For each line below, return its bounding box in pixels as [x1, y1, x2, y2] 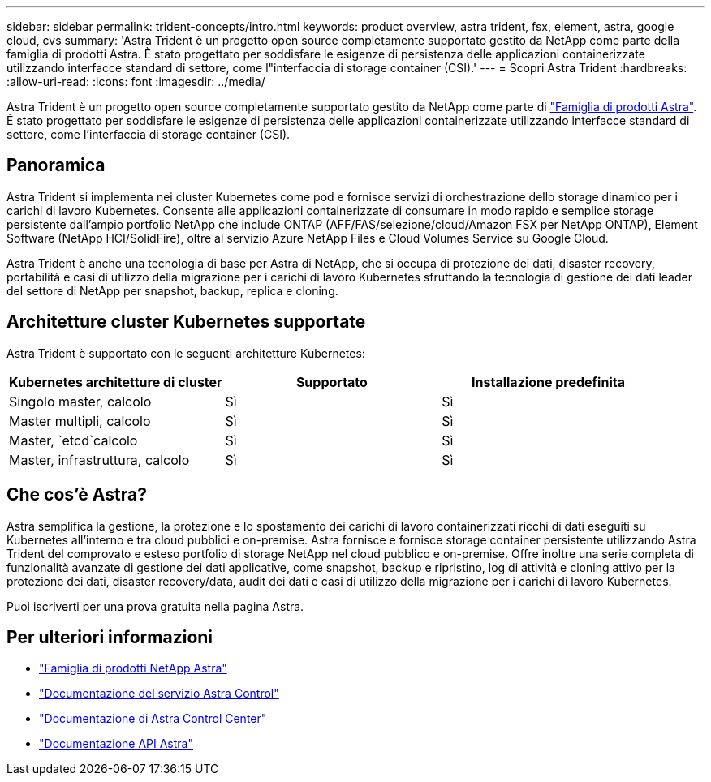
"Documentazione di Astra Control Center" [39, 711, 267, 726]
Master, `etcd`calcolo [9, 432, 138, 449]
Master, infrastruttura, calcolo [9, 451, 190, 468]
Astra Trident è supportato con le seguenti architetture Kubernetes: [6, 346, 365, 360]
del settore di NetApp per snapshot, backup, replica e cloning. [6, 283, 338, 298]
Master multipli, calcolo [9, 412, 151, 429]
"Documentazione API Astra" [39, 737, 193, 751]
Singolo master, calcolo [9, 393, 152, 410]
